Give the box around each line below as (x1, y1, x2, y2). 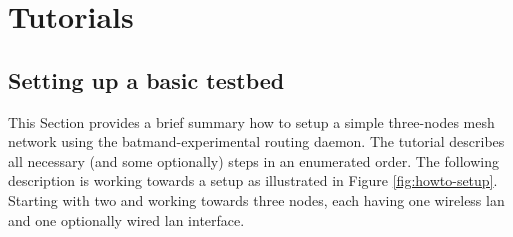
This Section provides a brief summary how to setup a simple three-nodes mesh (8, 111, 495, 132)
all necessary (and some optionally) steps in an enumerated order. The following (8, 150, 499, 171)
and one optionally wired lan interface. (8, 209, 245, 230)
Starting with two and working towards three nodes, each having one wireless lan (8, 189, 505, 210)
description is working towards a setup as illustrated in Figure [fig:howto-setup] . (8, 170, 498, 191)
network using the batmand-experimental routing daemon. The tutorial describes (8, 131, 505, 152)
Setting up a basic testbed (8, 64, 285, 95)
